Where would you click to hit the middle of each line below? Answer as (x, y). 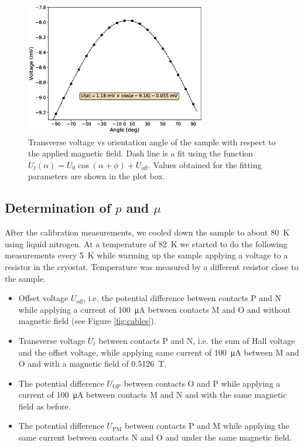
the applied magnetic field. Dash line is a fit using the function (141, 153)
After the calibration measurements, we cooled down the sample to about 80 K (147, 232)
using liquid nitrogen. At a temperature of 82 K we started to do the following (146, 243)
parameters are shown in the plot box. (97, 176)
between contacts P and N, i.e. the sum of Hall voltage (197, 340)
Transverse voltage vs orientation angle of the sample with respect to (152, 141)
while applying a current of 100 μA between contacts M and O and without (155, 309)
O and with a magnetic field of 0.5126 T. (93, 364)
